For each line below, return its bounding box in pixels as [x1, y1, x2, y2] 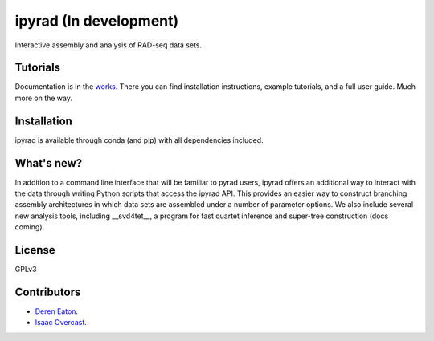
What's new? [14, 156, 83, 170]
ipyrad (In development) [14, 12, 179, 30]
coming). [14, 222, 45, 232]
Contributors [14, 285, 81, 298]
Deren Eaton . [35, 306, 79, 316]
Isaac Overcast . [35, 318, 88, 327]
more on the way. [14, 93, 72, 103]
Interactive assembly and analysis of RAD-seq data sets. [14, 40, 203, 50]
